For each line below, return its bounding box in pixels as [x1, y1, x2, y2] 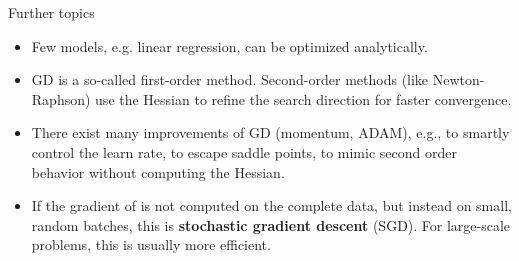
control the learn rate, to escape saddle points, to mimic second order [31, 141, 457, 162]
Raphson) [31, 88, 91, 109]
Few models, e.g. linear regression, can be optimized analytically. [31, 35, 428, 56]
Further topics [8, 2, 95, 22]
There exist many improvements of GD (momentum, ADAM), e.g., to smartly [31, 122, 510, 143]
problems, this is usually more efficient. [31, 234, 271, 255]
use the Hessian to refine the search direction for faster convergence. [95, 88, 512, 109]
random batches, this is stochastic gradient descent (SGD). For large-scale [31, 214, 511, 235]
